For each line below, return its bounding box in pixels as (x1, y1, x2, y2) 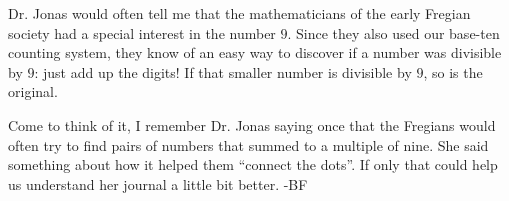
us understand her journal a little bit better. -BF (8, 173, 308, 194)
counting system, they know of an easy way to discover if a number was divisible (8, 42, 502, 63)
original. (8, 81, 58, 102)
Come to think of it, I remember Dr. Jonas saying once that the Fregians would (8, 114, 496, 135)
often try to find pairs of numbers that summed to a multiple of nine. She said (8, 134, 489, 155)
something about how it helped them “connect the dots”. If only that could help (8, 154, 498, 175)
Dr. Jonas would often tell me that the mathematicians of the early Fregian (8, 3, 471, 23)
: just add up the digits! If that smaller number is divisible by (34, 61, 412, 82)
